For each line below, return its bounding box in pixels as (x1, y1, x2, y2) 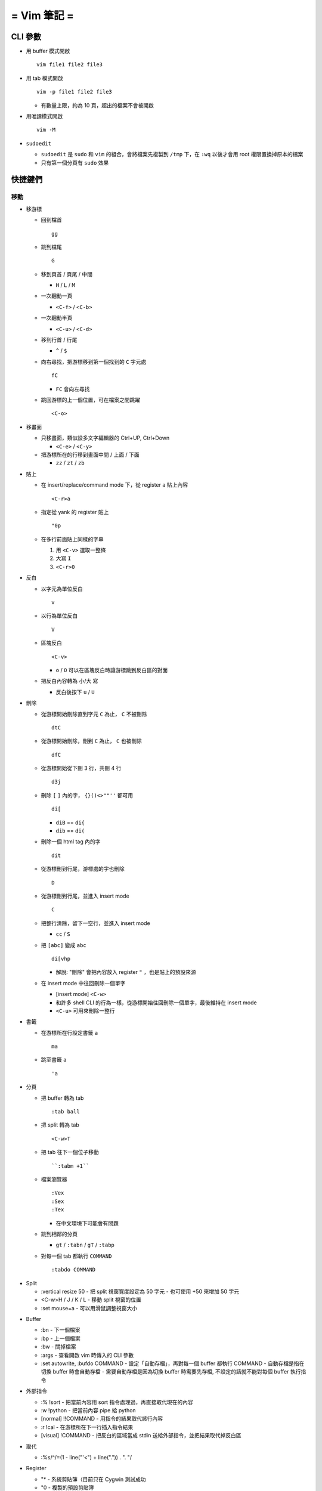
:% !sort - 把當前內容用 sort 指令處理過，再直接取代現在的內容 (41, 1399, 193, 1406)
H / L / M (55, 282, 76, 289)
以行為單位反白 (41, 612, 78, 620)
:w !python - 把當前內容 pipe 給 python (41, 1406, 137, 1413)
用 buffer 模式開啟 (26, 48, 70, 55)
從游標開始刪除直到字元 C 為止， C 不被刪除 (41, 710, 147, 717)
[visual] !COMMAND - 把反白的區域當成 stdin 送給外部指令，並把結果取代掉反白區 (41, 1432, 241, 1439)
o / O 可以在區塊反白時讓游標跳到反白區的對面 (55, 666, 168, 673)
